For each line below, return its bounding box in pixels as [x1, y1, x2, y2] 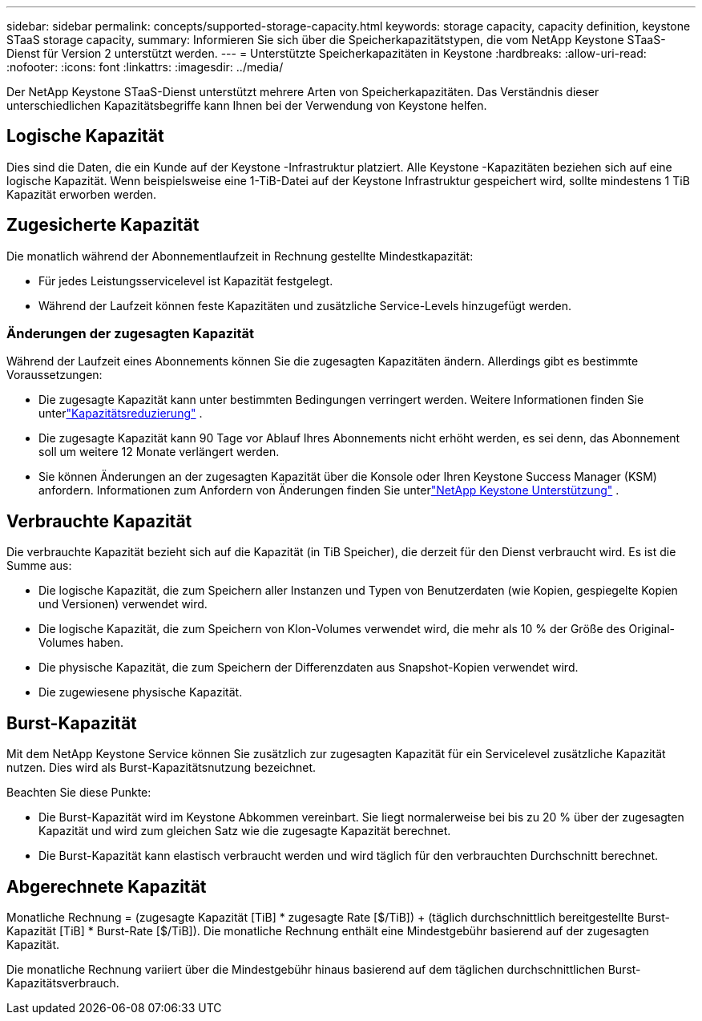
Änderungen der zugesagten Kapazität [6, 325, 255, 342]
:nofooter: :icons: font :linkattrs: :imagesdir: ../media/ [6, 60, 284, 74]
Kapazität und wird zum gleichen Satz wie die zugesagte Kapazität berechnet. [38, 824, 451, 838]
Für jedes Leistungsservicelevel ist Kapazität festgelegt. [38, 273, 333, 288]
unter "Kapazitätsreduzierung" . [38, 406, 203, 421]
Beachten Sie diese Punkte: [6, 785, 151, 800]
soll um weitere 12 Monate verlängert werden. [38, 445, 280, 459]
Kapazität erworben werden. [6, 187, 157, 201]
